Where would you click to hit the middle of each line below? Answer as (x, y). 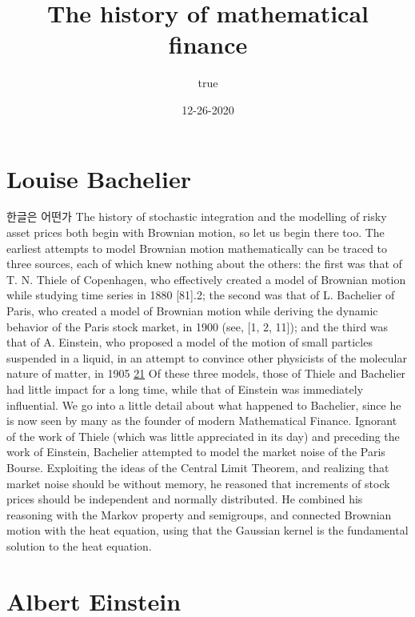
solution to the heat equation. (79, 545)
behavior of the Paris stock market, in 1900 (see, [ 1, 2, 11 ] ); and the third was (198, 326)
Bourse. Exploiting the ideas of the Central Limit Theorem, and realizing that (198, 467)
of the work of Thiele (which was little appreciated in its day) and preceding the (203, 436)
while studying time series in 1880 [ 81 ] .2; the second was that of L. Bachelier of (201, 295)
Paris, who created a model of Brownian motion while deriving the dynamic (192, 311)
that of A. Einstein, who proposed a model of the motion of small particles (190, 342)
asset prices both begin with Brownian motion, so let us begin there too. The (196, 232)
